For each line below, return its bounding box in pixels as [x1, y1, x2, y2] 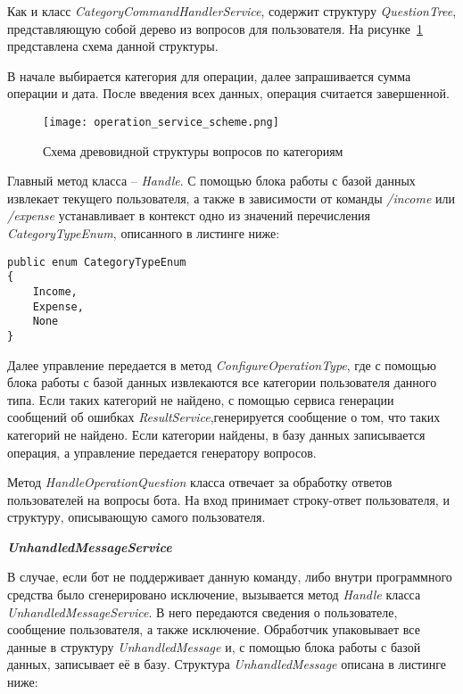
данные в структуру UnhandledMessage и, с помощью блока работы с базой [7, 637, 421, 656]
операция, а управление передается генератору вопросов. [7, 442, 317, 461]
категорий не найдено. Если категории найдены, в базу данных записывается [7, 425, 426, 443]
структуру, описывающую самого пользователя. [7, 508, 266, 526]
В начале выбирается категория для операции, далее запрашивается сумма [7, 66, 411, 85]
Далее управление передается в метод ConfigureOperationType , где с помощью [7, 355, 436, 374]
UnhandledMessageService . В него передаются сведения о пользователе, [7, 602, 398, 621]
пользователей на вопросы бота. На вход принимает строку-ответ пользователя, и [7, 490, 450, 508]
